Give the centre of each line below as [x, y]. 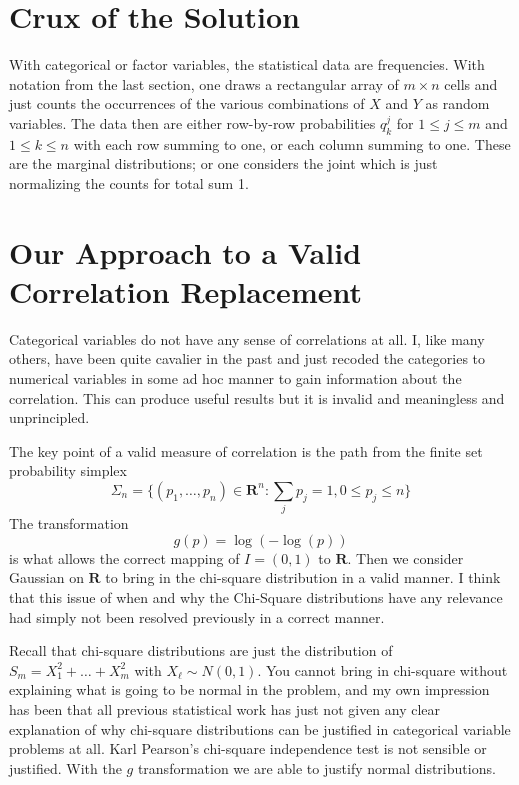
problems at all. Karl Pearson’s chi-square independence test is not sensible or [248, 748]
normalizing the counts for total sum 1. [129, 182]
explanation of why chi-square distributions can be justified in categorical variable [260, 728]
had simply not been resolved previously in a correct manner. [197, 616]
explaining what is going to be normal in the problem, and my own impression [249, 689]
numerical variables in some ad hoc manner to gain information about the [235, 377]
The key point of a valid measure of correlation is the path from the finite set [246, 450]
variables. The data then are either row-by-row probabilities [192, 122]
